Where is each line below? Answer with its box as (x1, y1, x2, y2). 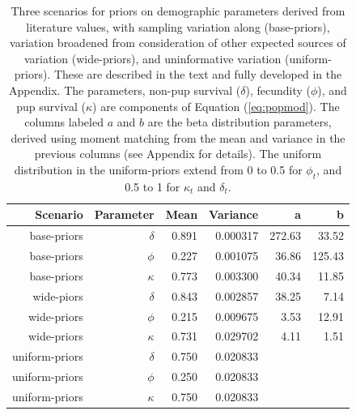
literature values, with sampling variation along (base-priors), (26, 18, 330, 35)
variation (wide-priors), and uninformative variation (24, 49, 282, 66)
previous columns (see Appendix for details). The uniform (34, 145, 322, 162)
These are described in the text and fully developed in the (53, 66, 342, 83)
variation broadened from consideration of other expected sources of (10, 34, 346, 51)
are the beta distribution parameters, (147, 113, 332, 130)
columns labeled (24, 113, 104, 130)
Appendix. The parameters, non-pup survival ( (9, 81, 241, 98)
